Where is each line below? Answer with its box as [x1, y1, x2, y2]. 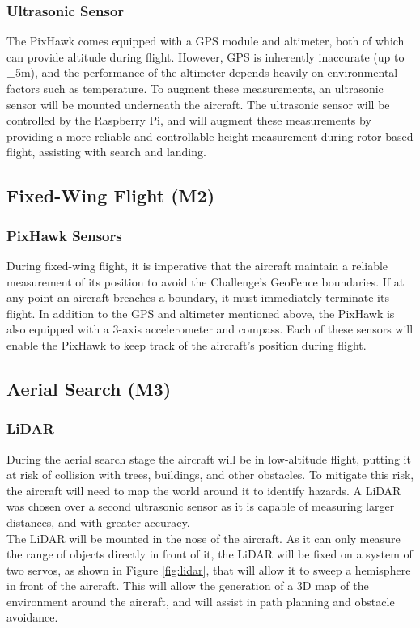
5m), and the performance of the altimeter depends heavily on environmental [15, 64, 398, 81]
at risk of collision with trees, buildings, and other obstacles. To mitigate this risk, [6, 466, 414, 483]
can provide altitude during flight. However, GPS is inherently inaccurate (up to [6, 48, 405, 65]
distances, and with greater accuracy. [6, 513, 190, 530]
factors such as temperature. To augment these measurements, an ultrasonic [6, 80, 384, 96]
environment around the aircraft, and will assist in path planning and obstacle [6, 592, 395, 609]
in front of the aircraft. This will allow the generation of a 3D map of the [6, 577, 369, 594]
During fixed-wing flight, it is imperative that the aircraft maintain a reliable [6, 257, 388, 274]
